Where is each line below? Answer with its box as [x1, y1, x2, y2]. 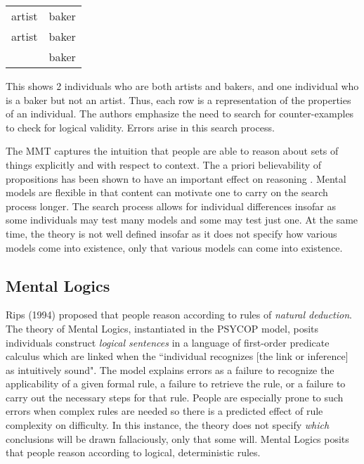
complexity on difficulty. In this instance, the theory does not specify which [6, 418, 330, 432]
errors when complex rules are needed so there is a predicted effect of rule [6, 404, 323, 418]
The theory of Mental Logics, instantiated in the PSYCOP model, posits [6, 321, 319, 335]
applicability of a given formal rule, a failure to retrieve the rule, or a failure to [6, 376, 346, 391]
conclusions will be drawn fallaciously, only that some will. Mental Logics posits [6, 431, 349, 446]
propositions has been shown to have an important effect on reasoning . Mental [6, 171, 346, 186]
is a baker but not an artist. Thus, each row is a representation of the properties [6, 92, 351, 107]
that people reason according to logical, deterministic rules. [6, 445, 261, 460]
